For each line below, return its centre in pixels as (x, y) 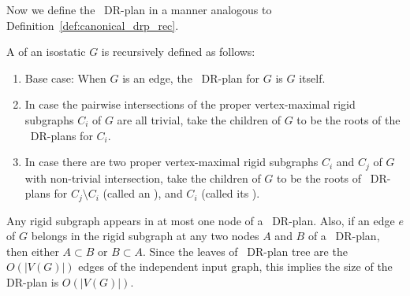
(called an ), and (143, 193)
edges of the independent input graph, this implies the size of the (235, 266)
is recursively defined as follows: (178, 52)
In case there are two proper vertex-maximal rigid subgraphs (171, 162)
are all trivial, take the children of (199, 119)
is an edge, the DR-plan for (191, 78)
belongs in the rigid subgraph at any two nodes (145, 236)
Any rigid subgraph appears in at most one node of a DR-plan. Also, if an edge (201, 220)
